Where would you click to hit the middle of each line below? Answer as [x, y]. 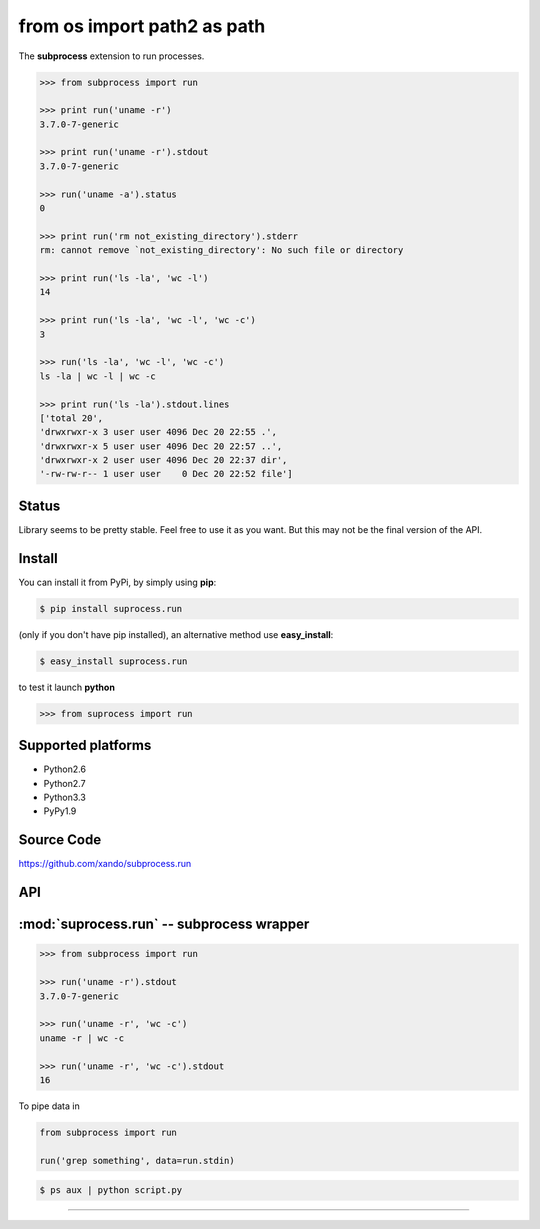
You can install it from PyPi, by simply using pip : [117, 582]
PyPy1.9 [60, 811]
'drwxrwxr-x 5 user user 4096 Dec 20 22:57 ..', [161, 446]
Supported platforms [85, 745]
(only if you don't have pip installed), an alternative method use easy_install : [176, 634]
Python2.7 [64, 783]
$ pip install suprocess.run [111, 608]
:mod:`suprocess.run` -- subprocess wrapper [164, 924]
